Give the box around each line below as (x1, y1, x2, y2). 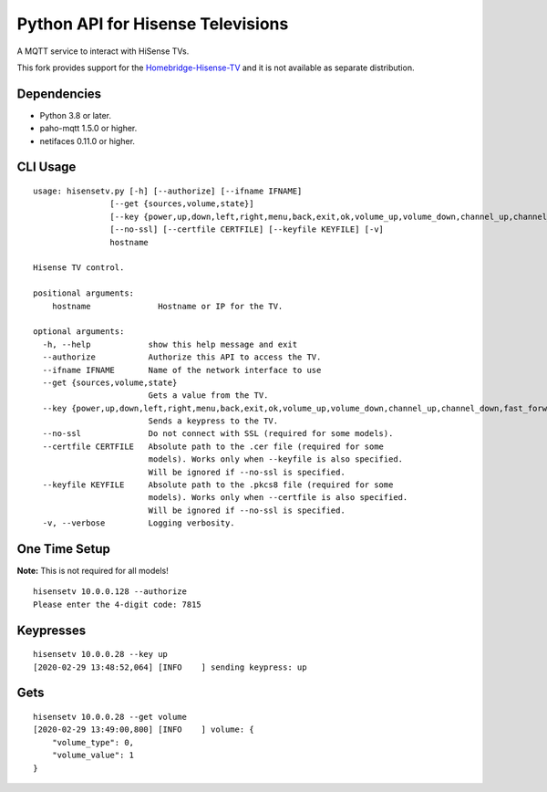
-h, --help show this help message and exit (42, 339, 298, 349)
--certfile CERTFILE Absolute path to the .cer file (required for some (42, 441, 385, 452)
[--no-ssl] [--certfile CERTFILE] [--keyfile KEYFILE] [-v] (109, 224, 385, 234)
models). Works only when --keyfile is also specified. (148, 454, 404, 464)
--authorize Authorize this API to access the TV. (42, 352, 322, 362)
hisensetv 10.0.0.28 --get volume (33, 712, 187, 723)
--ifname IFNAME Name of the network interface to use (42, 365, 322, 375)
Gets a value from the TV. (148, 391, 269, 401)
